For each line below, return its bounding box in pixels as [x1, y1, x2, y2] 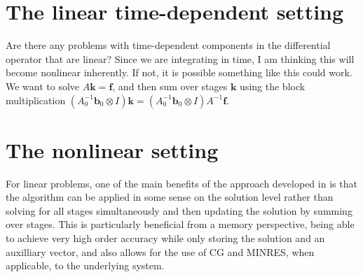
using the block [240, 78, 306, 93]
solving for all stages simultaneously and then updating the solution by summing [6, 203, 352, 218]
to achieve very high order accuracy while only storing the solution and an [6, 231, 325, 245]
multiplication [6, 92, 66, 107]
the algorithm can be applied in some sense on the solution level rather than [6, 190, 334, 204]
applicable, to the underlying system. [6, 258, 165, 273]
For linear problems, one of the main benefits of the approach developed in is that [6, 176, 357, 190]
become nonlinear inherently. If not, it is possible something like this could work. [6, 65, 352, 80]
